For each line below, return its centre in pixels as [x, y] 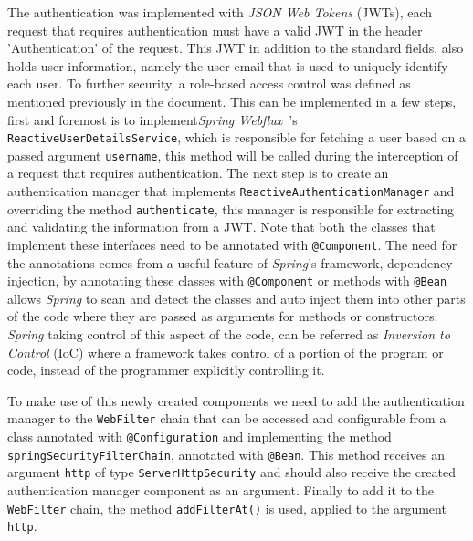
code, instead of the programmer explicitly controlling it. [166, 370]
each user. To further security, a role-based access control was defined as [209, 83]
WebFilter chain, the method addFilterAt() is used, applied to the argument [227, 508]
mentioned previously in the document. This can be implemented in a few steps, [232, 101]
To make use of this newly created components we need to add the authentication [236, 400]
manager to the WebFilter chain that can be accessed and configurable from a [227, 418]
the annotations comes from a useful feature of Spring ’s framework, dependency [230, 262]
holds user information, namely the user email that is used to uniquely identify [228, 65]
